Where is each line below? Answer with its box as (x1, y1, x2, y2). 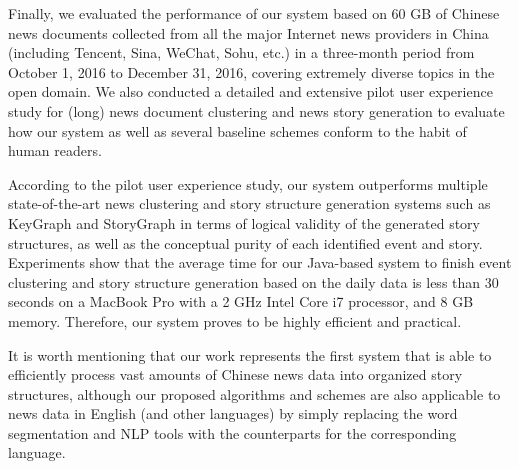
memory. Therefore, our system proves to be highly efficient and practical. (8, 310, 462, 331)
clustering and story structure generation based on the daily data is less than (8, 271, 481, 292)
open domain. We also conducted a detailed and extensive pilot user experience (8, 81, 493, 102)
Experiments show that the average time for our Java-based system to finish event (8, 252, 512, 273)
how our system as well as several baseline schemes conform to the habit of (8, 120, 467, 141)
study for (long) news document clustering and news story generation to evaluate (8, 100, 505, 121)
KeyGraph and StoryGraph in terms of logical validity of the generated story (8, 212, 480, 233)
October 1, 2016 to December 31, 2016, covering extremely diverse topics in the (8, 61, 495, 82)
